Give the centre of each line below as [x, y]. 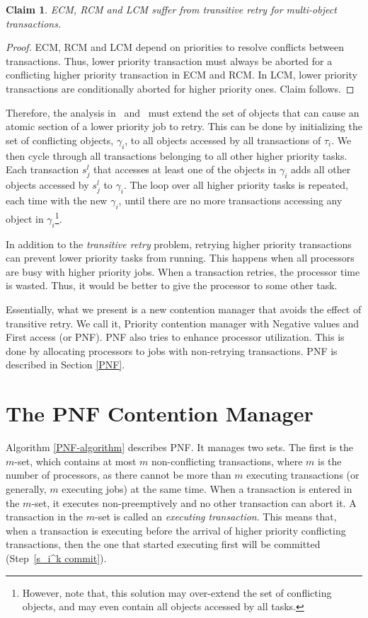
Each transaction [42, 169]
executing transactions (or [303, 475]
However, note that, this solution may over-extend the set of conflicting [177, 592]
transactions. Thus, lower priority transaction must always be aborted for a [169, 60]
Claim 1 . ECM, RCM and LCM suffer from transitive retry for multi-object [171, 9]
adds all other [321, 169]
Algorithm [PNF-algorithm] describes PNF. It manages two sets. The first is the [180, 447]
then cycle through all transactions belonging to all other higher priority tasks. [177, 155]
